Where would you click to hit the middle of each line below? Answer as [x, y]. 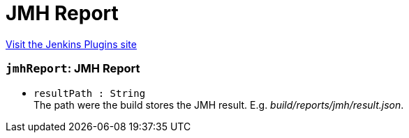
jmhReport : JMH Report [73, 69]
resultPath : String [90, 93]
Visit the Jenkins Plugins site [71, 44]
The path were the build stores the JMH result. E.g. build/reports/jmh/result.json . [219, 105]
